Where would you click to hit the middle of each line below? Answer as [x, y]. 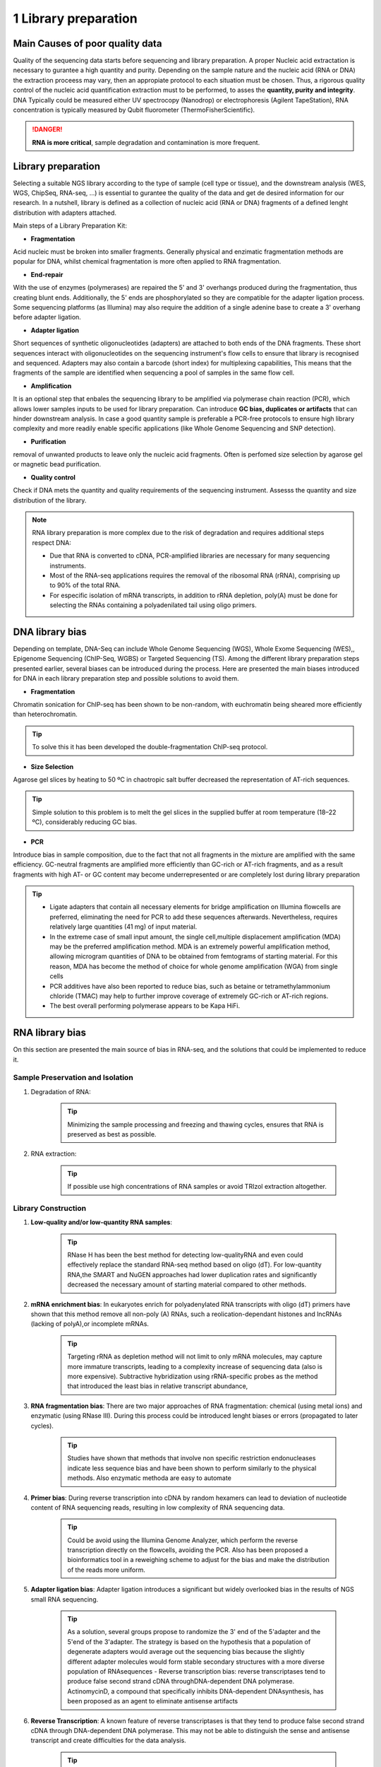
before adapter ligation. [47, 317]
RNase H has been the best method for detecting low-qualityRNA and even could [185, 1255]
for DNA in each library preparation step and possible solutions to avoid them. [126, 679]
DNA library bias [50, 632]
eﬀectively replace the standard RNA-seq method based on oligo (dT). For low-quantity [194, 1264]
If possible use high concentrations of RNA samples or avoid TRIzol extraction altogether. [197, 1187]
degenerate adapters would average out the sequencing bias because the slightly [186, 1652]
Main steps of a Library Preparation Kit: [70, 225]
